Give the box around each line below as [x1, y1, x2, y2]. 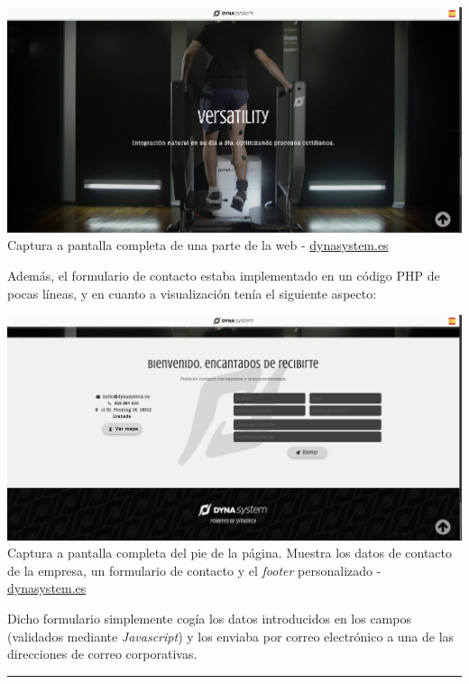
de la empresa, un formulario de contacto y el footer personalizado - [7, 560, 382, 579]
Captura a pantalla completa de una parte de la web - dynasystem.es [7, 236, 389, 254]
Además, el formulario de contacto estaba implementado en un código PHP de [7, 265, 440, 284]
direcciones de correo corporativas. [7, 644, 198, 663]
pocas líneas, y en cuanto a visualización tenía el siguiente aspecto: [7, 283, 377, 302]
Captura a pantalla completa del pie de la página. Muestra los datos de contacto [7, 543, 453, 562]
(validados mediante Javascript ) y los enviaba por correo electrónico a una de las [7, 626, 455, 645]
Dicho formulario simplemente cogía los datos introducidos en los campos [7, 609, 411, 628]
